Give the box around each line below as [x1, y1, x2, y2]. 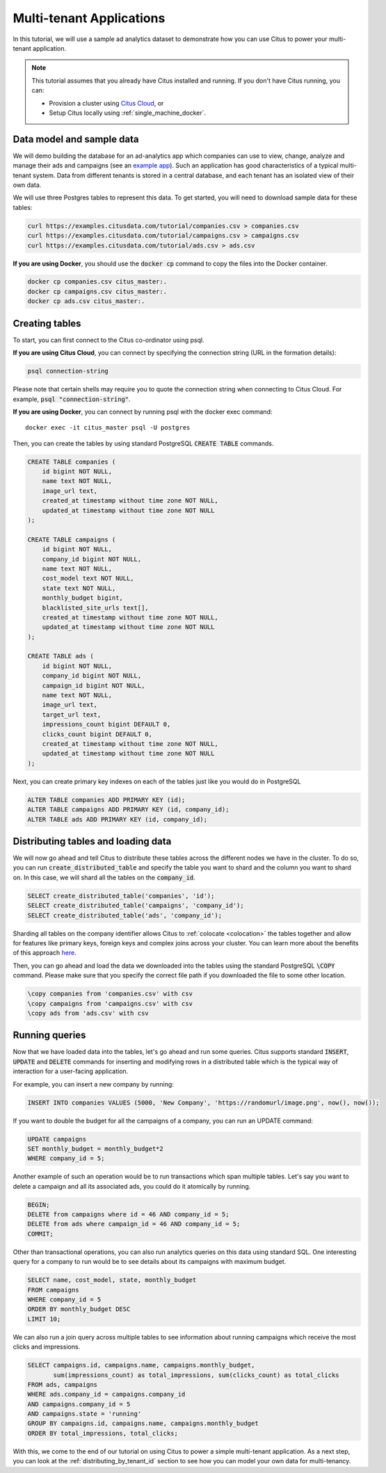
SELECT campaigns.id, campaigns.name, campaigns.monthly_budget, [27, 1361, 255, 1369]
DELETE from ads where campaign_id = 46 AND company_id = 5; [27, 1220, 241, 1228]
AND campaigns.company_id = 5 [27, 1400, 131, 1408]
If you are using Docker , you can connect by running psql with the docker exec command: [13, 407, 273, 416]
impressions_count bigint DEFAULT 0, [42, 720, 171, 729]
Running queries [13, 1030, 86, 1041]
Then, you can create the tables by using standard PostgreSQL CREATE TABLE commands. [13, 439, 274, 448]
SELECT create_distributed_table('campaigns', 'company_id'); [27, 902, 244, 910]
